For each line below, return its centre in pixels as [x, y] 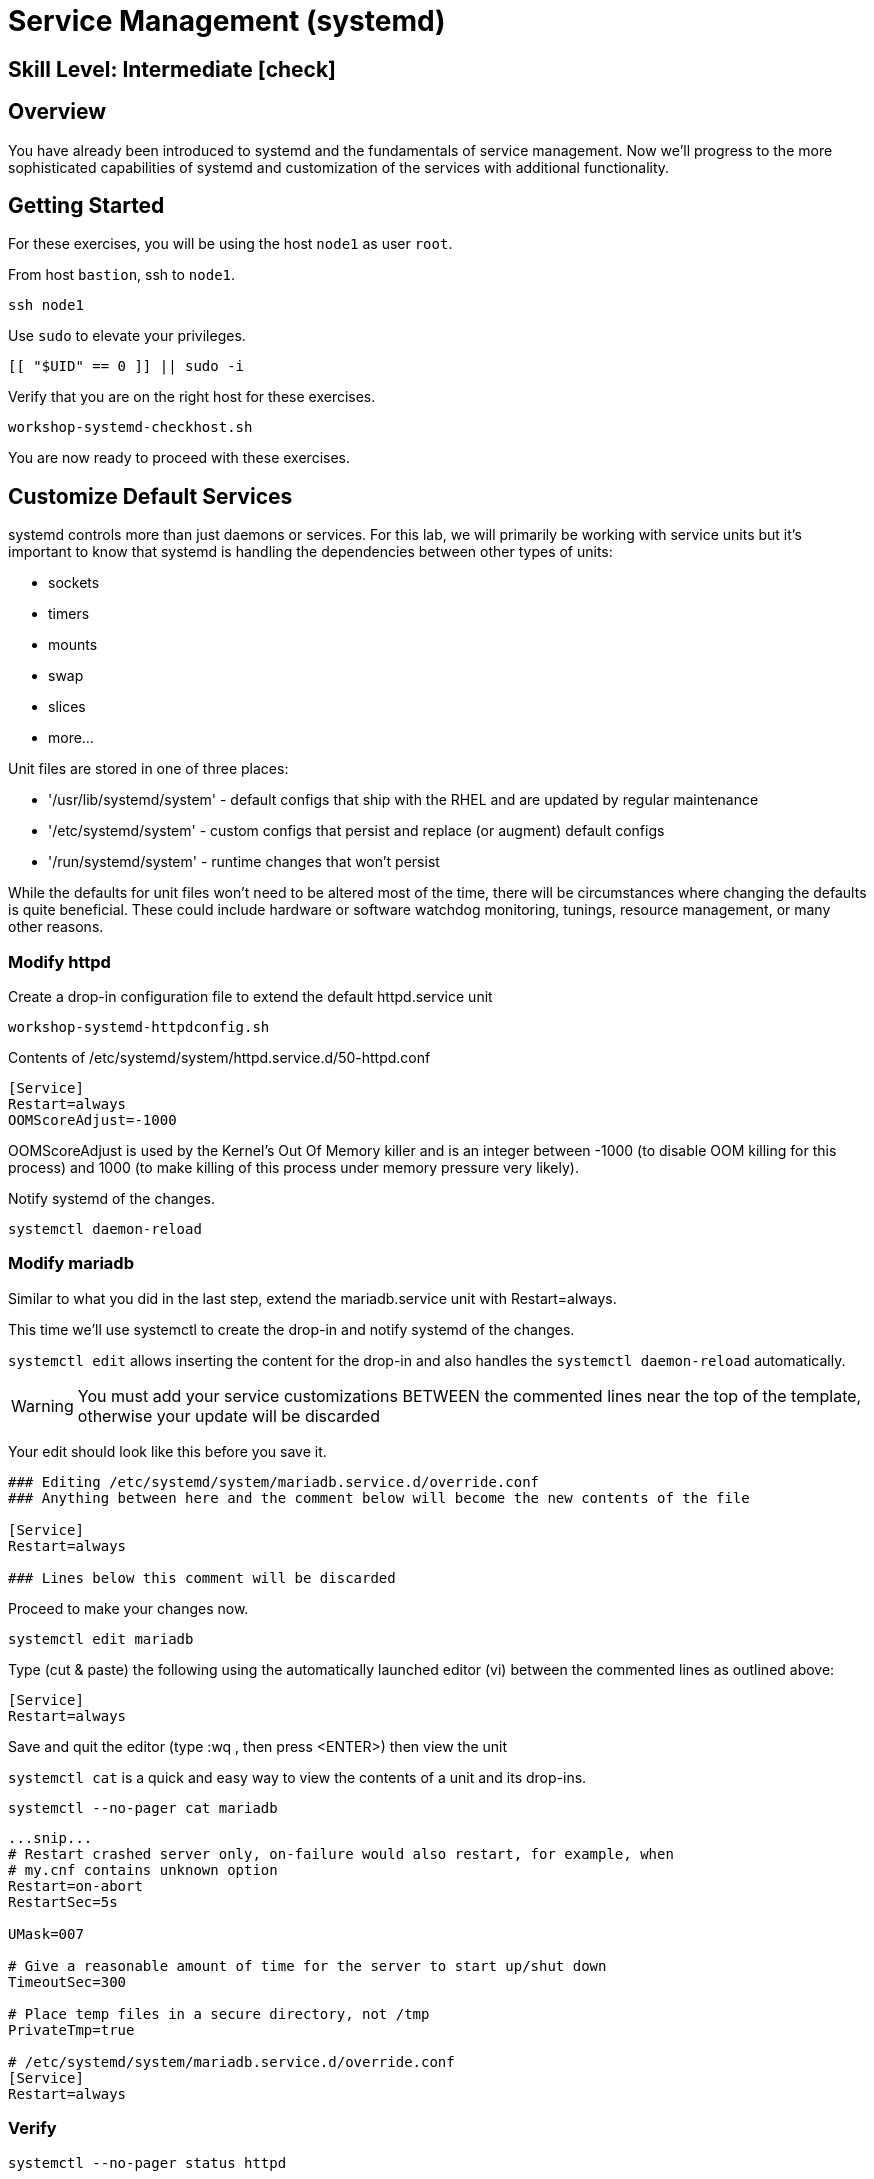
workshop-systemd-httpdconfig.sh [139, 1027]
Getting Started [86, 206]
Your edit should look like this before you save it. [167, 1451]
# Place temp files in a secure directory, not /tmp [219, 2013]
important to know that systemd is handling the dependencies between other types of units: [310, 552]
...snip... [50, 1837]
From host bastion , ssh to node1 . [122, 275]
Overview [57, 112]
